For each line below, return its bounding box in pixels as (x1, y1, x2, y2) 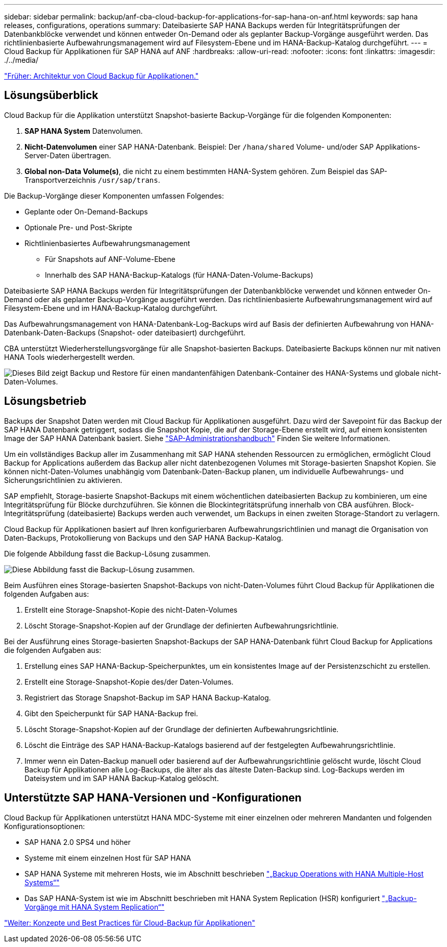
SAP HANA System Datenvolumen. (24, 126, 143, 135)
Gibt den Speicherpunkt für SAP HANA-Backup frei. (24, 709, 198, 718)
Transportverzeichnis (24, 175, 96, 184)
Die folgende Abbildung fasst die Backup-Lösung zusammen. (4, 549, 211, 558)
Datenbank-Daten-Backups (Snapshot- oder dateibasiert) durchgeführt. (4, 328, 246, 337)
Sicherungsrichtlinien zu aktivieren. (4, 475, 122, 484)
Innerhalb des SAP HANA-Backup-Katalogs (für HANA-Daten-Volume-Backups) (45, 270, 313, 279)
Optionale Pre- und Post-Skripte (24, 223, 132, 232)
